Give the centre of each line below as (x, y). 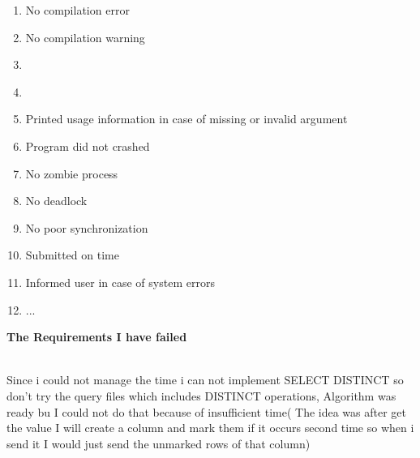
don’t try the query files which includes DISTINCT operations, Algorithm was (201, 395)
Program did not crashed (88, 146)
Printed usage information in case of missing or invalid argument (186, 119)
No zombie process (72, 173)
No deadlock (56, 201)
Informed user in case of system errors (120, 282)
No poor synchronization (87, 227)
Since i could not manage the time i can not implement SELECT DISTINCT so (205, 380)
